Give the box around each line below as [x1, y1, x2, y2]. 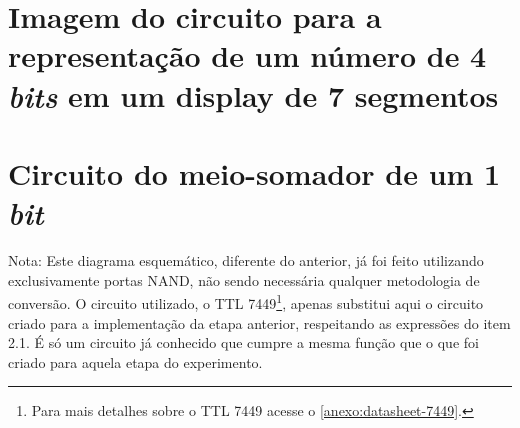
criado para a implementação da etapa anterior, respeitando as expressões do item [8, 312, 511, 333]
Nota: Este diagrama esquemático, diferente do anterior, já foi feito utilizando [8, 250, 484, 271]
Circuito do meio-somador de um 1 [8, 152, 501, 193]
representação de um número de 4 [8, 35, 487, 76]
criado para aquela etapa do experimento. [8, 351, 263, 372]
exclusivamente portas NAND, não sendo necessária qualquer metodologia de [8, 269, 480, 290]
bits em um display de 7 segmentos [8, 74, 499, 116]
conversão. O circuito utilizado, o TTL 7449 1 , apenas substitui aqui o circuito [8, 290, 484, 313]
